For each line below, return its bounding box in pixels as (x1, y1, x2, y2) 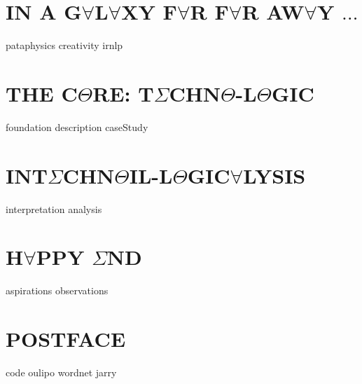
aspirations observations (6, 283, 109, 298)
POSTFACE (6, 324, 126, 353)
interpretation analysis (6, 201, 102, 216)
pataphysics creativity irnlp (6, 38, 123, 53)
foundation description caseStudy (6, 119, 148, 134)
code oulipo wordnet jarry (6, 365, 117, 379)
